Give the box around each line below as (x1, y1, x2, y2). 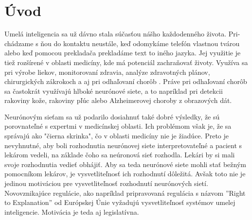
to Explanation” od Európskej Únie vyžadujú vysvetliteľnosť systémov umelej (4, 197, 235, 207)
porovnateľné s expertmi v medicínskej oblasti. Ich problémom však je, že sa (4, 121, 232, 131)
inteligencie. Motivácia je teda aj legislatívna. (4, 206, 139, 217)
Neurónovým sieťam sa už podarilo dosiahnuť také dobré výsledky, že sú (4, 111, 220, 121)
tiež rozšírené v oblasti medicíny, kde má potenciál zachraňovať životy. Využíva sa (4, 57, 248, 67)
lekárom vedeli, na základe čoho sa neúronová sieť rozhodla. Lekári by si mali (4, 150, 235, 160)
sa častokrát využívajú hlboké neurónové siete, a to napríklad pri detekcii (4, 85, 223, 96)
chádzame (4, 38, 34, 48)
